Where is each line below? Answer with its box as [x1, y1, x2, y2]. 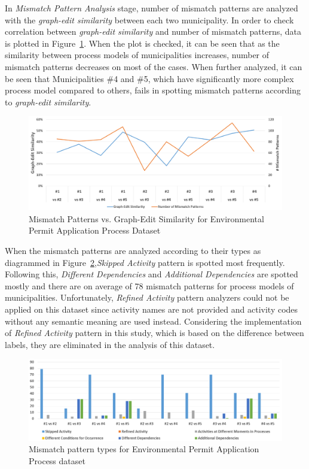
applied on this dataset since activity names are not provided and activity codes [5, 303, 298, 316]
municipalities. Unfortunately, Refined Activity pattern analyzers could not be [5, 291, 289, 304]
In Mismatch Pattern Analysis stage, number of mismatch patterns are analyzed [5, 2, 298, 14]
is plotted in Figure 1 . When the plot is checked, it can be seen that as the [5, 37, 280, 49]
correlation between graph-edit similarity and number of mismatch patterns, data [5, 25, 301, 38]
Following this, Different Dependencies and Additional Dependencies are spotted [5, 268, 298, 280]
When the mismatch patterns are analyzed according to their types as [5, 244, 261, 257]
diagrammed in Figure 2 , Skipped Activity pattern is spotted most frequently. [5, 256, 285, 268]
